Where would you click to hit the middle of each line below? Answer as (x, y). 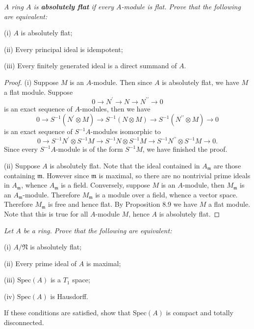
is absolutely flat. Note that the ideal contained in (125, 165)
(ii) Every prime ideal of (40, 263)
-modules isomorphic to (126, 131)
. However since (66, 175)
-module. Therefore (51, 194)
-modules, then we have (115, 108)
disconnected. (24, 322)
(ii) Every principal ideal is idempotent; (63, 49)
